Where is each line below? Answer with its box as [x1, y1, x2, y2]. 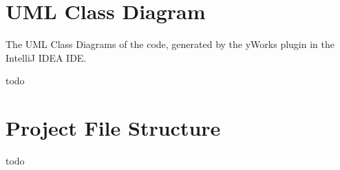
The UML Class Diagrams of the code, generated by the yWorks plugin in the [6, 37, 334, 51]
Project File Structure [6, 114, 221, 142]
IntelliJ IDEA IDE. [6, 50, 87, 64]
